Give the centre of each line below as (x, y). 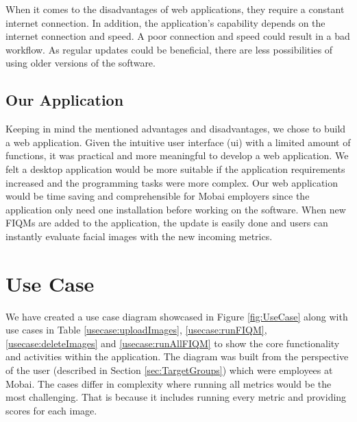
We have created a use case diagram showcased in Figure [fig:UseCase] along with (177, 316)
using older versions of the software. (81, 63)
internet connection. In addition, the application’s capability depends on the (165, 22)
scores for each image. (51, 410)
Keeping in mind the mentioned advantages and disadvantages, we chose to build (176, 129)
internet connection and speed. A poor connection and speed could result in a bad (178, 36)
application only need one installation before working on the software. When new (176, 209)
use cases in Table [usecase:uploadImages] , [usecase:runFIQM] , (136, 330)
